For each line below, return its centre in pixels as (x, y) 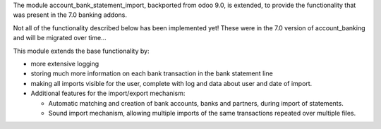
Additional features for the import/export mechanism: (108, 93)
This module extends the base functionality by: (81, 51)
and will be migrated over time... (60, 38)
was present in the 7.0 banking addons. (70, 15)
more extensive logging (65, 63)
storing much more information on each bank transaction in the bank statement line (152, 73)
